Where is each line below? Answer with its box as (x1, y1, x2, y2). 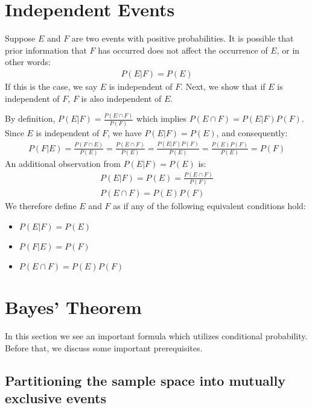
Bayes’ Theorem (5, 295, 142, 319)
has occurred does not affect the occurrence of (98, 43, 268, 56)
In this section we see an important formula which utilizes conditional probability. (5, 330, 308, 342)
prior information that (5, 43, 87, 56)
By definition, (5, 112, 56, 125)
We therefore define (5, 199, 77, 212)
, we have (107, 126, 142, 139)
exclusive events (5, 388, 106, 407)
